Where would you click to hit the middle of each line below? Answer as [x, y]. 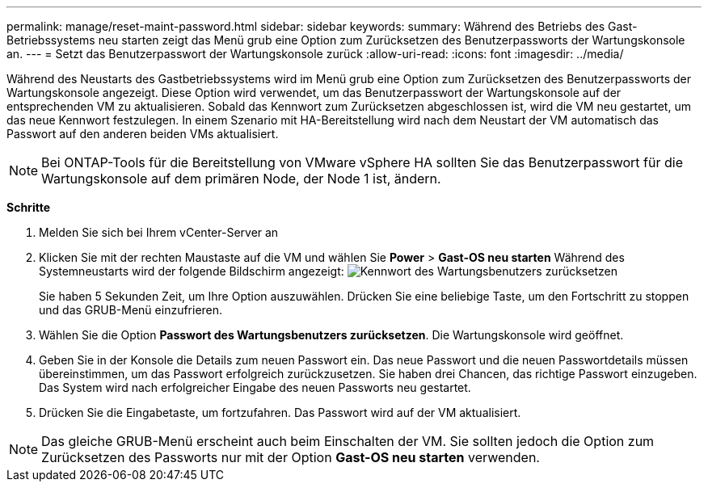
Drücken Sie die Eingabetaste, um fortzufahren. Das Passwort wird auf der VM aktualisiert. [280, 412]
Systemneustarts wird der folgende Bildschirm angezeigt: [192, 271]
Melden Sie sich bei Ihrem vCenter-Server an [159, 232]
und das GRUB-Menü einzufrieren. [131, 310]
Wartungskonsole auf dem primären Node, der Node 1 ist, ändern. [241, 179]
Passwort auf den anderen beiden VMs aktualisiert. [143, 134]
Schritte [28, 207]
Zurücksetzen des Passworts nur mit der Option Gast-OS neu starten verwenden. [291, 457]
